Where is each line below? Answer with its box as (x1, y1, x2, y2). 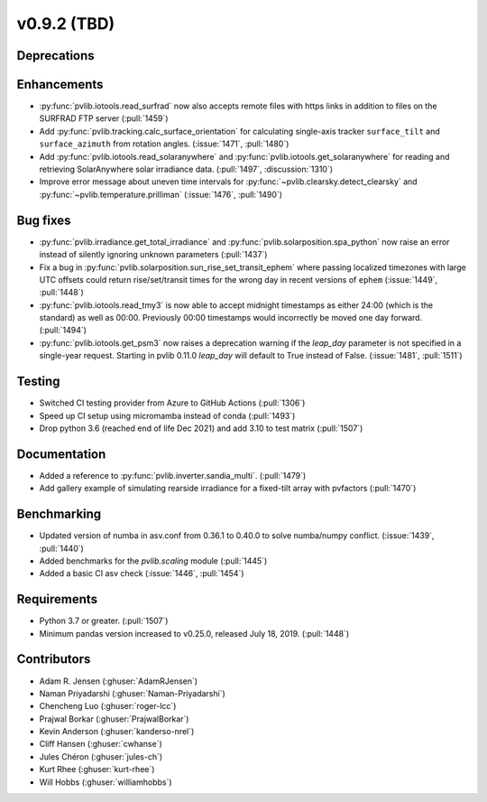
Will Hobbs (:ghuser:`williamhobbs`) (39, 777, 172, 788)
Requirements (16, 592, 98, 607)
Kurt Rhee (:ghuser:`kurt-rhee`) (39, 764, 155, 775)
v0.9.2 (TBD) (16, 14, 115, 33)
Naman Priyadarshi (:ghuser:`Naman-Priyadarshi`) (39, 687, 225, 699)
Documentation (16, 446, 106, 462)
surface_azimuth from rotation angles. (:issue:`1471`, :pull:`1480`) (39, 138, 289, 149)
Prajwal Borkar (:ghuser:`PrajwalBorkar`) (39, 713, 189, 724)
